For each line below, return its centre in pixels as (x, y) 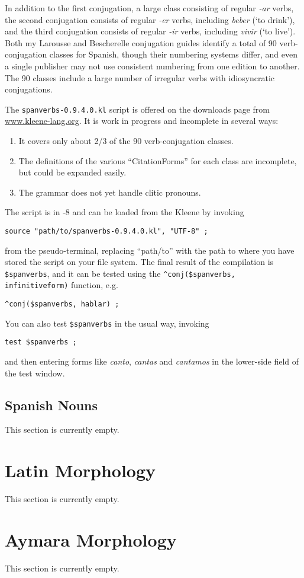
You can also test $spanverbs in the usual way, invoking (107, 323)
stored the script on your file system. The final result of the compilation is (139, 262)
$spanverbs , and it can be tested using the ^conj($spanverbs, (120, 273)
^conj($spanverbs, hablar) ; (62, 304)
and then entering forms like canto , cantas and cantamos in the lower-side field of (152, 361)
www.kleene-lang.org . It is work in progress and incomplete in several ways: (142, 121)
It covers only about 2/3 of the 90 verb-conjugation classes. (126, 140)
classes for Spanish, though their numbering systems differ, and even (173, 54)
